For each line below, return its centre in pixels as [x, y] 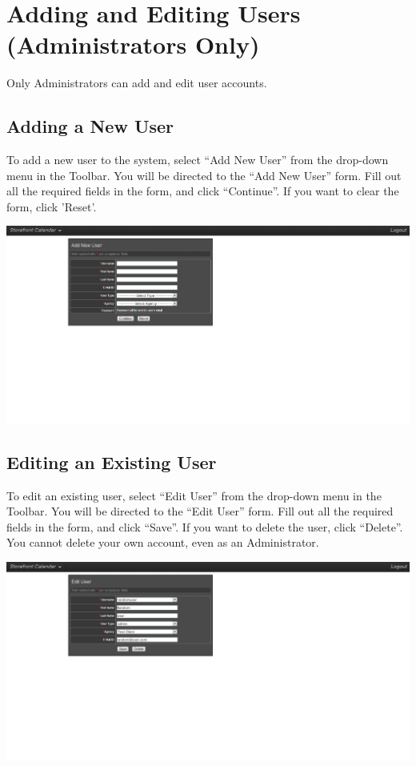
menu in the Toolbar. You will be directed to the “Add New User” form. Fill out [204, 175]
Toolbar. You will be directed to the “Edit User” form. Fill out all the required [200, 511]
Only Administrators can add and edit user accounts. [137, 83]
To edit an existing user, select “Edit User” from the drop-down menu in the [194, 495]
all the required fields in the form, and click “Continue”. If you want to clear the [203, 191]
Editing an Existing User [112, 461]
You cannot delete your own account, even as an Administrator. [163, 542]
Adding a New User [90, 126]
